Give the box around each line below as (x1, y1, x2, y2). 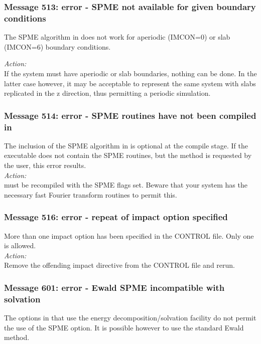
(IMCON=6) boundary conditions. (4, 41, 111, 52)
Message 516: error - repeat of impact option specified (4, 211, 228, 223)
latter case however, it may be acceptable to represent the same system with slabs (4, 78, 256, 88)
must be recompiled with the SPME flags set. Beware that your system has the (4, 180, 247, 190)
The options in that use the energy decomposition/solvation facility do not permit (4, 312, 256, 323)
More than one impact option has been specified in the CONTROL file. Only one (4, 230, 254, 241)
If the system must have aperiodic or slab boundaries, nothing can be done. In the (4, 68, 257, 78)
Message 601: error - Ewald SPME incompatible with (4, 281, 225, 293)
